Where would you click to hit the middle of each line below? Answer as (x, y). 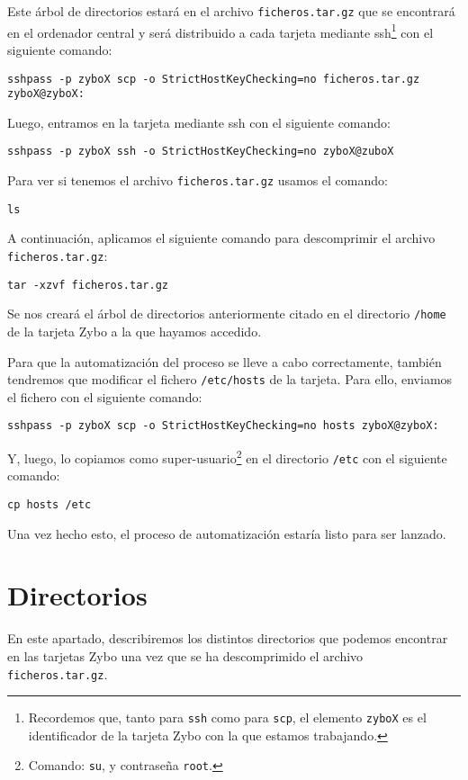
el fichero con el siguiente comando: (105, 396)
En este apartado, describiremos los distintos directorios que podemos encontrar (228, 638)
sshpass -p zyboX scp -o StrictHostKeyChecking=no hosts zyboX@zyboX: (223, 426)
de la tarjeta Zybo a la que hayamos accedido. (135, 331)
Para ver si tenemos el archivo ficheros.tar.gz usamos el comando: (198, 180)
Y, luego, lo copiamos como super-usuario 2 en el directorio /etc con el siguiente (227, 457)
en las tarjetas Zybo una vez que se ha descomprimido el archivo (185, 655)
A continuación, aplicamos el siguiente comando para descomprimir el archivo (221, 238)
